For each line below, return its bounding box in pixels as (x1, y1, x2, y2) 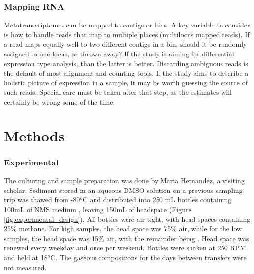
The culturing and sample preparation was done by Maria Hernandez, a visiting (4, 175, 245, 186)
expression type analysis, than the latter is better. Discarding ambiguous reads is (4, 58, 248, 68)
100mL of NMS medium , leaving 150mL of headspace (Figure (4, 204, 191, 214)
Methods (4, 125, 65, 145)
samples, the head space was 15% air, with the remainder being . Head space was (4, 233, 249, 243)
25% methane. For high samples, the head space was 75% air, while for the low (4, 223, 242, 234)
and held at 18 (4, 252, 48, 262)
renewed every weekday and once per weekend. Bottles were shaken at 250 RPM (4, 243, 246, 253)
